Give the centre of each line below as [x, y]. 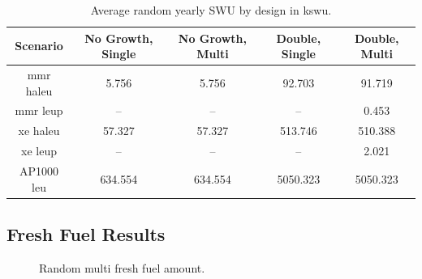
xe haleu [39, 131]
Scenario [39, 46]
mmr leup [39, 110]
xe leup [39, 151]
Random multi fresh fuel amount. [122, 267]
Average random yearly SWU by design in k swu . [211, 10]
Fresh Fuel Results [86, 234]
